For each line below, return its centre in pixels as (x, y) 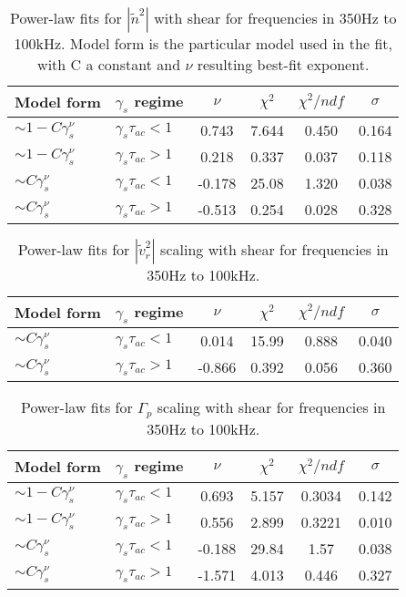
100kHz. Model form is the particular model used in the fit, (203, 43)
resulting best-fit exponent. (283, 64)
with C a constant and (109, 64)
